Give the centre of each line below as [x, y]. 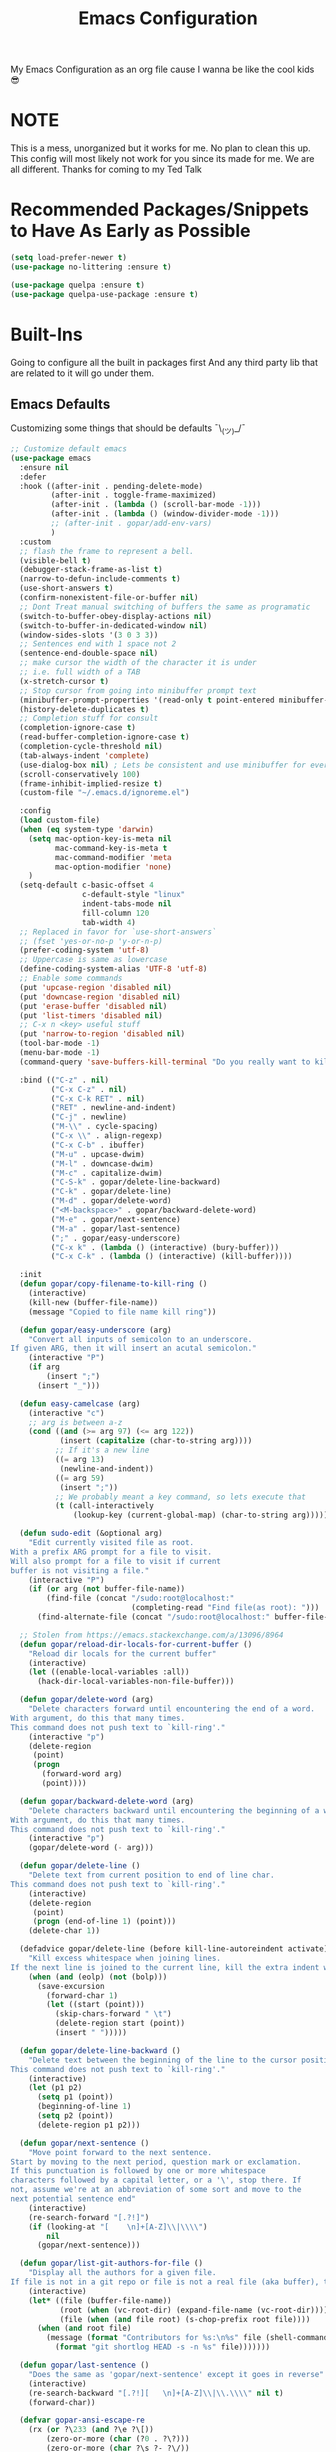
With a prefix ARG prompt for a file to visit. [111, 1552]
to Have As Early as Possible [130, 231]
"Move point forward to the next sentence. [120, 2152]
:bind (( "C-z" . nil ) [64, 1080]
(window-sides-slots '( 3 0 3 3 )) [89, 635]
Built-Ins [46, 334]
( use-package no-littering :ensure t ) [91, 267]
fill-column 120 [115, 913]
